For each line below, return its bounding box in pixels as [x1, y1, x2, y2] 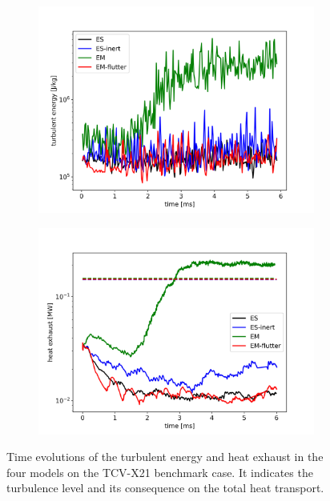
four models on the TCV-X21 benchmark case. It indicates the [6, 463, 313, 480]
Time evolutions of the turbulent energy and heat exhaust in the [6, 448, 324, 465]
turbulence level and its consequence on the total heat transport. [6, 479, 324, 496]
